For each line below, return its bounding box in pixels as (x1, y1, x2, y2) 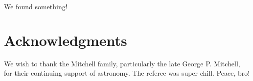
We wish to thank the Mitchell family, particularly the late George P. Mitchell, (4, 58, 240, 68)
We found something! (4, 1, 68, 11)
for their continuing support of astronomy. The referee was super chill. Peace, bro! (4, 68, 250, 78)
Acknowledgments (4, 30, 127, 50)
